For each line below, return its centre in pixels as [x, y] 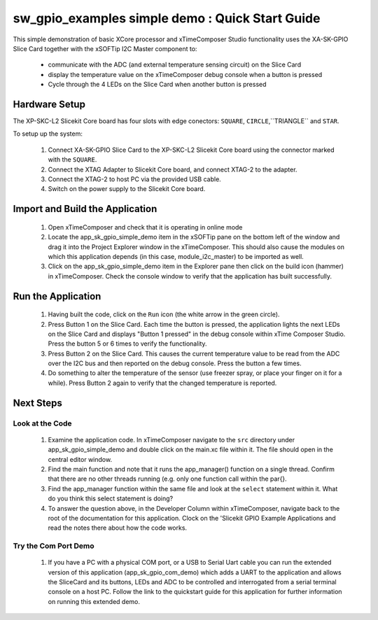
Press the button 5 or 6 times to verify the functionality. [127, 344]
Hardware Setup [49, 104]
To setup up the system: [48, 134]
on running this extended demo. [94, 601]
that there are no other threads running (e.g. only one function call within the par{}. [167, 479]
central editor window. [80, 459]
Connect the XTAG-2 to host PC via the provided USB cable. [135, 179]
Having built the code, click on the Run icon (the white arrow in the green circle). [164, 314]
